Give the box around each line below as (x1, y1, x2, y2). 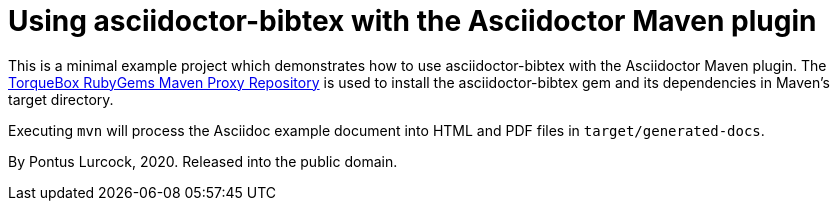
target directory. (8, 90, 114, 108)
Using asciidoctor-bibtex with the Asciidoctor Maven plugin (8, 4, 817, 38)
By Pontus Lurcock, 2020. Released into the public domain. (8, 152, 398, 170)
